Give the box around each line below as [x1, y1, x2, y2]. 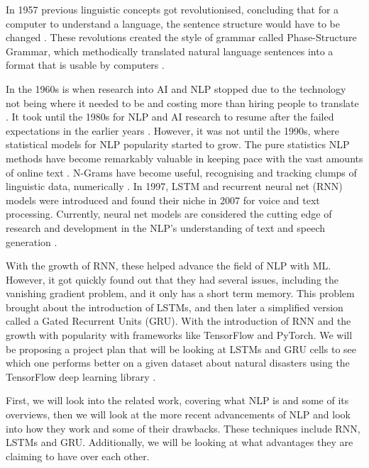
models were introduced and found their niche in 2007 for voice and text [6, 192, 320, 207]
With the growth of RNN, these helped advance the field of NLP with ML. [6, 258, 331, 273]
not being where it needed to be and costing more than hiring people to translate [6, 95, 359, 110]
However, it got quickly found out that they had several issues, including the [6, 272, 339, 286]
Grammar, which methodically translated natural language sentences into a [6, 43, 334, 58]
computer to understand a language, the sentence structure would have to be [6, 16, 340, 30]
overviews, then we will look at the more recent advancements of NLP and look [6, 407, 351, 422]
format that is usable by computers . [6, 57, 165, 72]
